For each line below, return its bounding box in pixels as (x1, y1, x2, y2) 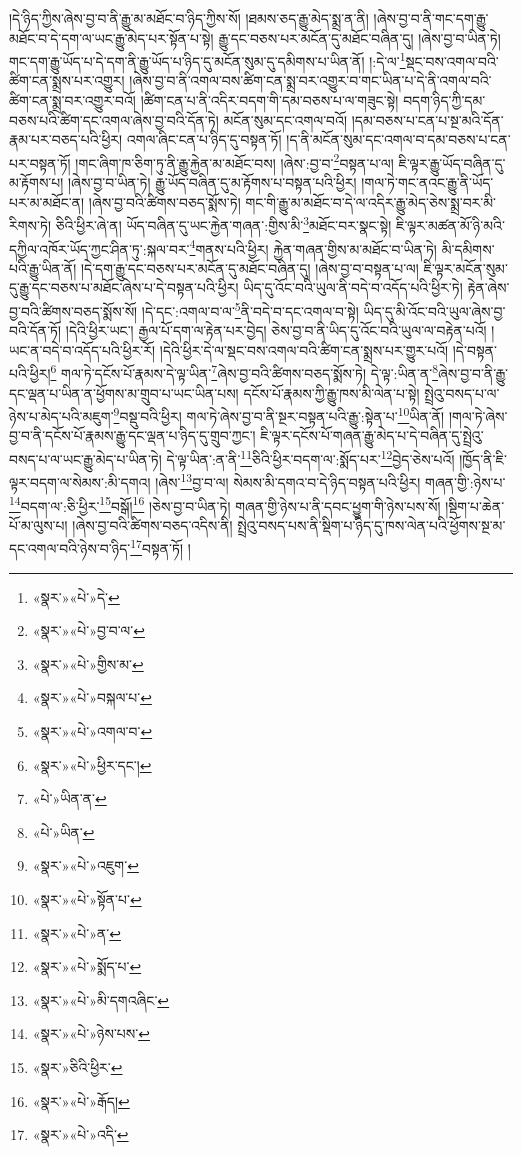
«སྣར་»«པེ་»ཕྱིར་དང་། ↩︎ (32, 754, 152, 775)
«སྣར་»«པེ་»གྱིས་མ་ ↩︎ (32, 653, 144, 674)
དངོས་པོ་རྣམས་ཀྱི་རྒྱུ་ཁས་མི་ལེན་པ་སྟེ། (243, 382, 420, 403)
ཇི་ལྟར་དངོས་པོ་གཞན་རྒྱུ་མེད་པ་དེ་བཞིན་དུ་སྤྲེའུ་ (260, 425, 484, 446)
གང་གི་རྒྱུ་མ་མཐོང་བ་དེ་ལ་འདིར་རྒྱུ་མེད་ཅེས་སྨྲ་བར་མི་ (245, 191, 497, 212)
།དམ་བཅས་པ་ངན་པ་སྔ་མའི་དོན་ (351, 109, 504, 130)
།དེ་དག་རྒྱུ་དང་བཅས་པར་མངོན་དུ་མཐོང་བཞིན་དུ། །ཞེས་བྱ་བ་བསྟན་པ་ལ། (80, 257, 419, 278)
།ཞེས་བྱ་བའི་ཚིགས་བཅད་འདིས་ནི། (72, 514, 233, 535)
